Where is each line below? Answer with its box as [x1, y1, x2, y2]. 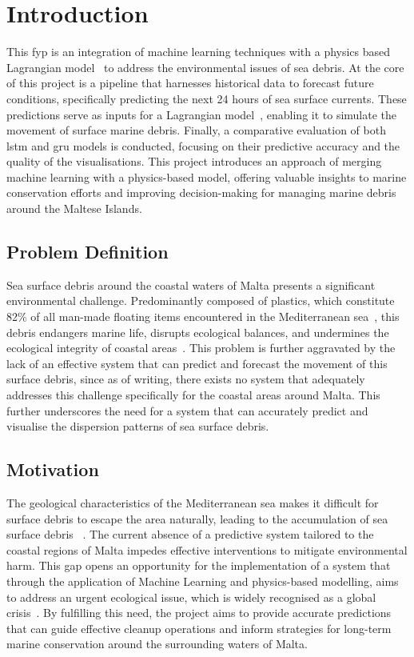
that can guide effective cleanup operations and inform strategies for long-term [6, 619, 392, 636]
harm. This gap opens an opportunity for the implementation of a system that [6, 557, 391, 574]
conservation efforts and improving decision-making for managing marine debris [6, 184, 396, 201]
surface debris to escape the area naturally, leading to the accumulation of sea [6, 510, 388, 527]
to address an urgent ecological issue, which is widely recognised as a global [6, 588, 376, 605]
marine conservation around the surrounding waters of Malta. [6, 635, 308, 652]
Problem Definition [6, 239, 169, 264]
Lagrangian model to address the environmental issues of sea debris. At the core [6, 58, 404, 75]
